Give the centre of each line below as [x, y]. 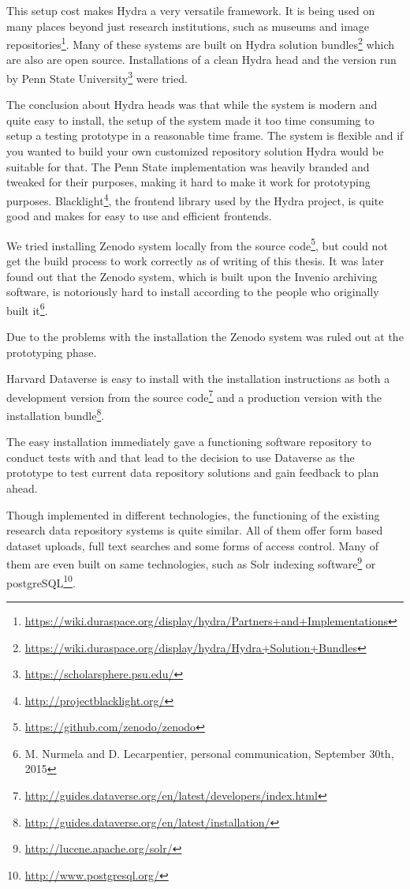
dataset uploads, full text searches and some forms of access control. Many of [193, 545]
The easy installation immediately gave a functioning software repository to [189, 442]
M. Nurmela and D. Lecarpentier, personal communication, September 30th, [209, 753]
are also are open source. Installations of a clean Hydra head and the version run [201, 60]
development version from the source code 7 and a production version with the [194, 396]
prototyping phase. [52, 352]
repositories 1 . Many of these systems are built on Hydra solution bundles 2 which [200, 43]
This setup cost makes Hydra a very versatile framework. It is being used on [191, 10]
